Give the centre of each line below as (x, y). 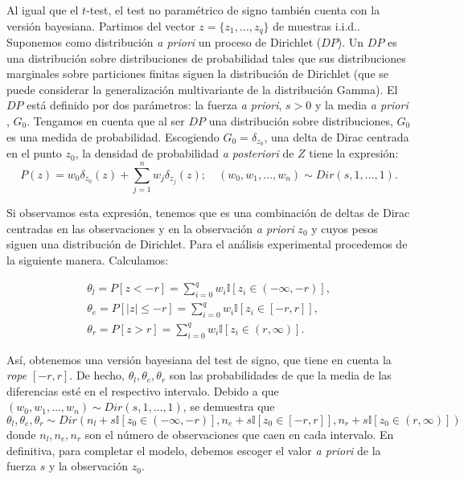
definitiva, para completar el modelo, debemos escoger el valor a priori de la (194, 450)
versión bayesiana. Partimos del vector (101, 25)
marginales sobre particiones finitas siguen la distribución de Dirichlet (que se (197, 74)
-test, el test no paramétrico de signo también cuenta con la (233, 10)
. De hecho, (97, 375)
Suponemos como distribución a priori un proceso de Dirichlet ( (164, 42)
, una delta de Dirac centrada (337, 136)
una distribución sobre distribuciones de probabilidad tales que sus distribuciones (206, 57)
